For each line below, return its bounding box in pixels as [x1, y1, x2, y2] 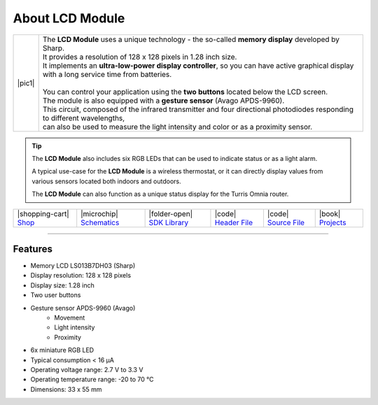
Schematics [80, 218, 120, 227]
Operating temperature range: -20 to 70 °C [30, 375, 154, 384]
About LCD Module [13, 10, 125, 26]
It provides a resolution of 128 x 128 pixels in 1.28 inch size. [42, 52, 237, 62]
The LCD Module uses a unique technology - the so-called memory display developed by [42, 34, 339, 44]
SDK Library [148, 218, 189, 227]
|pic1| [17, 78, 35, 87]
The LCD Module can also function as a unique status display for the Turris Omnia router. [31, 190, 289, 199]
